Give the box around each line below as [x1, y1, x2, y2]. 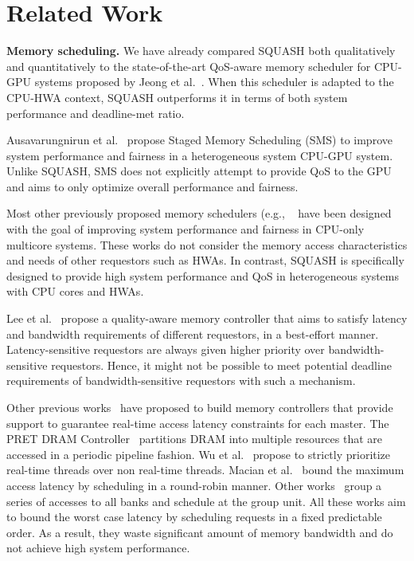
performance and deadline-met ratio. [6, 104, 185, 121]
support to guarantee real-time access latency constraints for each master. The [6, 414, 389, 431]
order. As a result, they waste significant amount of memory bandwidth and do [6, 524, 393, 540]
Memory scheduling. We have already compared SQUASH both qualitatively [6, 42, 396, 59]
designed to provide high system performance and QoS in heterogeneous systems [6, 267, 400, 284]
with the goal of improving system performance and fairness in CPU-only [6, 221, 365, 237]
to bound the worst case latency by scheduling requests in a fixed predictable [6, 508, 382, 525]
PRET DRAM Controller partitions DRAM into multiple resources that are [6, 430, 383, 447]
